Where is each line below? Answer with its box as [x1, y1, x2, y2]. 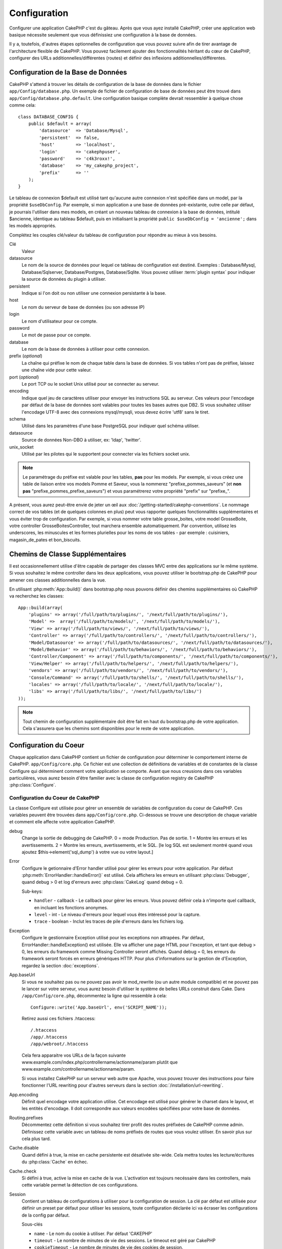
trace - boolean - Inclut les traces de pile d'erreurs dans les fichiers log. [34, 918, 184, 924]
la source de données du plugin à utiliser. [21, 276, 107, 282]
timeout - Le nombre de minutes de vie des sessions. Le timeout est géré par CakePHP [34, 1238, 216, 1244]
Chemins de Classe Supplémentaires [9, 550, 127, 558]
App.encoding [9, 1092, 38, 1098]
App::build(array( [18, 605, 63, 611]
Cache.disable [9, 1145, 39, 1151]
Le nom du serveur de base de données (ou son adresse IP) [21, 304, 145, 310]
